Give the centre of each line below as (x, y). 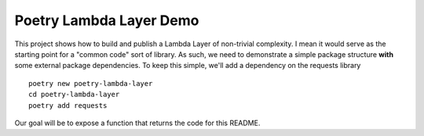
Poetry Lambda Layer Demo (107, 20)
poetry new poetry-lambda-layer (91, 83)
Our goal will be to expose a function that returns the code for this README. (137, 123)
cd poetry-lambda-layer (74, 95)
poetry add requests (68, 105)
